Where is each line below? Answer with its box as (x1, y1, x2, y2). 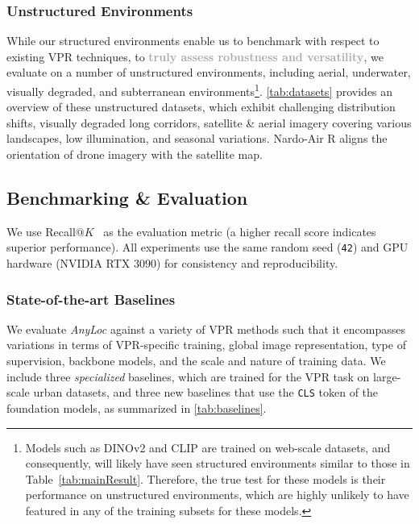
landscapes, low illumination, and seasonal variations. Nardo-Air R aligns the (6, 130, 388, 147)
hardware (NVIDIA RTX (6, 255, 131, 272)
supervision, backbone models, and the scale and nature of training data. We (6, 352, 386, 369)
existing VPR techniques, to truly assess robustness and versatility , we (6, 48, 384, 64)
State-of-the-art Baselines (6, 289, 176, 309)
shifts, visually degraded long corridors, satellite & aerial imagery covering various (6, 114, 412, 131)
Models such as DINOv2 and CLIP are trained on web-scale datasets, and (25, 439, 391, 455)
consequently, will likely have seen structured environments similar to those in (25, 455, 410, 472)
